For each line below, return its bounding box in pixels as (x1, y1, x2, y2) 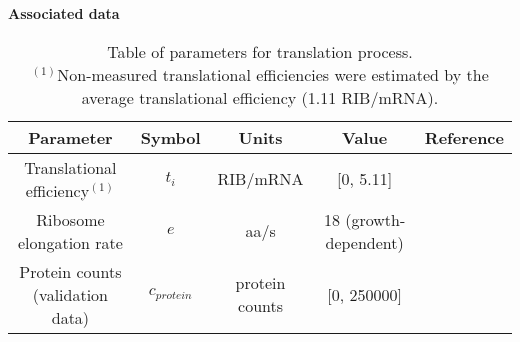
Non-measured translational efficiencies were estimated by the (57, 62, 489, 86)
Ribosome (36, 207, 105, 231)
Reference (424, 125, 504, 149)
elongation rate (17, 230, 123, 254)
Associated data (8, 3, 120, 23)
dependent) (325, 230, 404, 254)
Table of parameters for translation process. (107, 39, 413, 63)
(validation (32, 282, 108, 306)
